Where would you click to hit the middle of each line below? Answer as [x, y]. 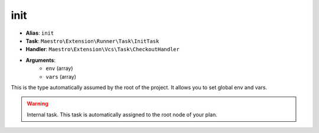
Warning [38, 104]
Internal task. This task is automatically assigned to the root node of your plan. [122, 114]
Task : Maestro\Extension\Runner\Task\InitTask [92, 41]
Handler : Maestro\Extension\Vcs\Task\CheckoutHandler [102, 49]
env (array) [59, 68]
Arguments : [41, 60]
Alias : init [40, 33]
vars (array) [61, 77]
